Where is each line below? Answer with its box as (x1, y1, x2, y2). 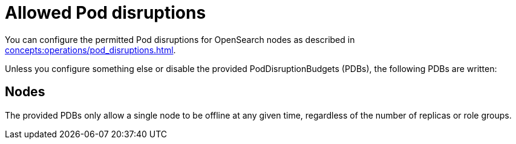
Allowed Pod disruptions (5, 2, 206, 23)
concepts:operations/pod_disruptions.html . (5, 44, 176, 55)
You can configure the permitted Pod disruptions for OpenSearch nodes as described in (5, 34, 355, 45)
